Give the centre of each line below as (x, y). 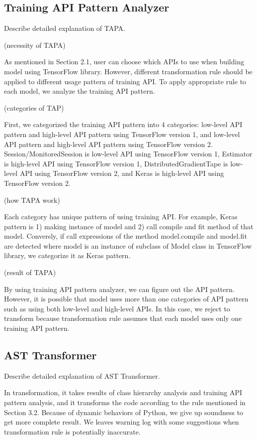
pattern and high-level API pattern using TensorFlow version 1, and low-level (122, 134)
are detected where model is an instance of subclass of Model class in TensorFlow (128, 245)
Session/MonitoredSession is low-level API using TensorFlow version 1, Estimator (128, 154)
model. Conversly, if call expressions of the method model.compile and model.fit (126, 236)
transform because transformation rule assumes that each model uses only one (123, 318)
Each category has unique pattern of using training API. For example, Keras (121, 217)
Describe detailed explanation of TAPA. (65, 28)
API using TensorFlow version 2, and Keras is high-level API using (122, 173)
